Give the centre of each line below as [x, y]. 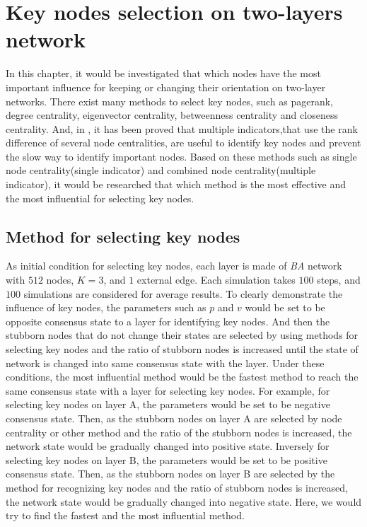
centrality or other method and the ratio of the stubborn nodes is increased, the [179, 432]
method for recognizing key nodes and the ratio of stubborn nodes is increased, [177, 487]
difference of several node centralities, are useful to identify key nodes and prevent [183, 143]
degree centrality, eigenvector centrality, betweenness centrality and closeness [172, 115]
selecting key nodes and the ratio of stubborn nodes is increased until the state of [182, 349]
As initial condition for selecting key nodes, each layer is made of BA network [174, 266]
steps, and [339, 280]
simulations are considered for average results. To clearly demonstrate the [183, 293]
